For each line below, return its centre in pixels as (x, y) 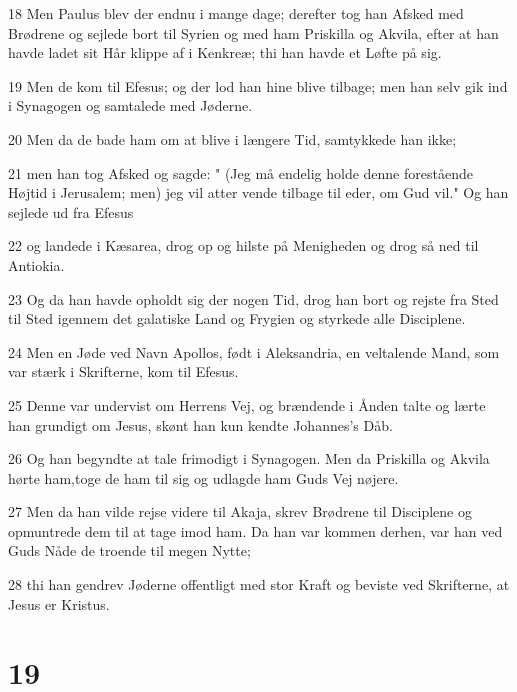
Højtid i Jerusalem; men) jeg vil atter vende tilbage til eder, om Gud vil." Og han (258, 192)
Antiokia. (36, 264)
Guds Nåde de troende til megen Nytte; (129, 550)
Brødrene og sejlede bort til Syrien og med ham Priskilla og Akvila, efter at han (253, 32)
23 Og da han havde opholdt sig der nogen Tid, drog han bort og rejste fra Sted (253, 298)
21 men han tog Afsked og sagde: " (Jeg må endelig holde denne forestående (240, 172)
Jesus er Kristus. (59, 603)
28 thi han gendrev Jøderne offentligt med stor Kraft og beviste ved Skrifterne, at (259, 584)
